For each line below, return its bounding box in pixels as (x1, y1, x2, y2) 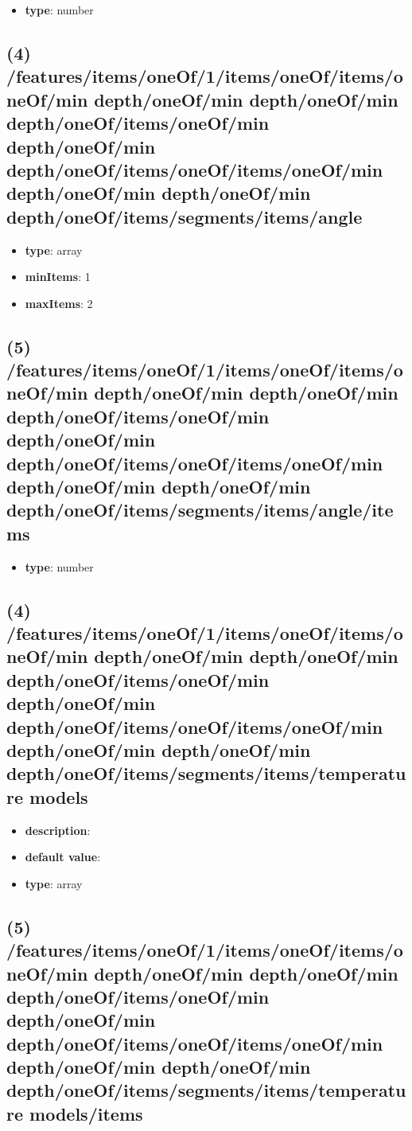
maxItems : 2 (25, 294, 93, 311)
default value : (25, 848, 101, 865)
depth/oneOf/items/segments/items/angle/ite (6, 497, 394, 522)
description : (25, 821, 91, 838)
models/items (29, 1101, 143, 1125)
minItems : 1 (25, 268, 91, 285)
